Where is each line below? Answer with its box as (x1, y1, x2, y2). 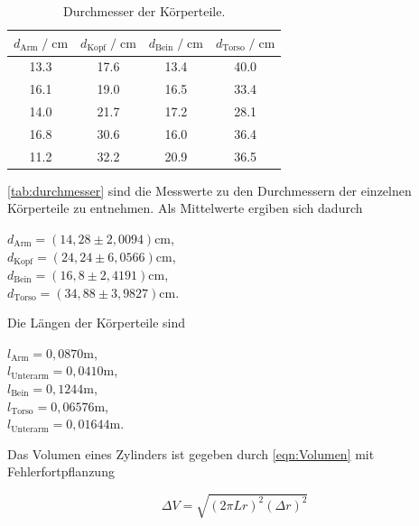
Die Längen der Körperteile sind (7, 313, 185, 332)
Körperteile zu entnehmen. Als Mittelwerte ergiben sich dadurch (7, 198, 363, 217)
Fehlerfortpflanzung (7, 462, 115, 481)
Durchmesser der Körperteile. (62, 2, 226, 20)
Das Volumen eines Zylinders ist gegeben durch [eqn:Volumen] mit (7, 444, 375, 463)
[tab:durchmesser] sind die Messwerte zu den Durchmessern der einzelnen (7, 180, 412, 199)
